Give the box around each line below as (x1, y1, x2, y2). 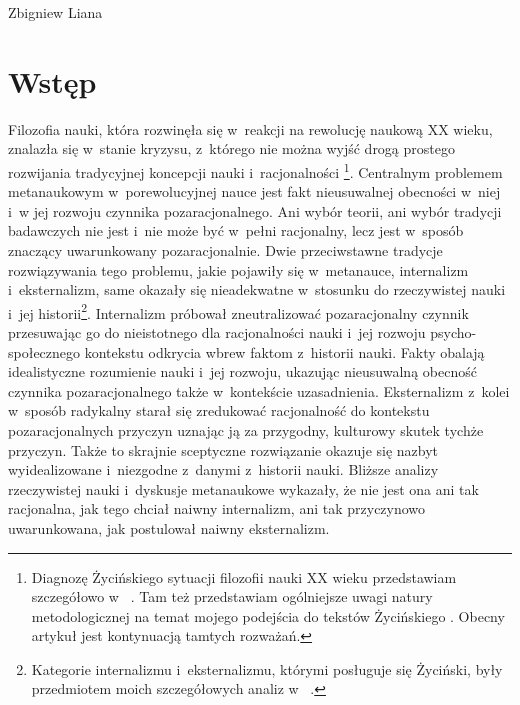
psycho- (430, 321, 477, 342)
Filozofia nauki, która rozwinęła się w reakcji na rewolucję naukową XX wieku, (8, 118, 493, 139)
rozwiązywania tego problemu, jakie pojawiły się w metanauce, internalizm (8, 259, 469, 280)
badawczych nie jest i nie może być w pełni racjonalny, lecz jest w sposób (8, 220, 464, 241)
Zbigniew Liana (8, 2, 103, 22)
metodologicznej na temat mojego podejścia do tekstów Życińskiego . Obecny (31, 605, 505, 626)
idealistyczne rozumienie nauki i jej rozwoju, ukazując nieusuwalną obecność (8, 361, 477, 382)
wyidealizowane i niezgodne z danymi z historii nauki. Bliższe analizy (8, 459, 439, 480)
